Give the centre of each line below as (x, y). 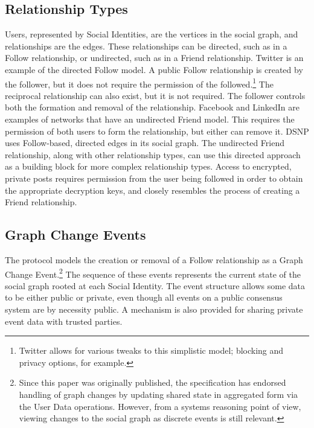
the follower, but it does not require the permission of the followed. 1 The (139, 83)
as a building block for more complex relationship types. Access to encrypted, (148, 166)
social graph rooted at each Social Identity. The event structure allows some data (155, 285)
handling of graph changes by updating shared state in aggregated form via (159, 394)
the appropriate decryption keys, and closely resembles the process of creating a (152, 190)
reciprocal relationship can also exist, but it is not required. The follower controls (155, 95)
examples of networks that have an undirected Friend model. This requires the (150, 119)
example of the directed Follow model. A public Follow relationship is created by (154, 69)
